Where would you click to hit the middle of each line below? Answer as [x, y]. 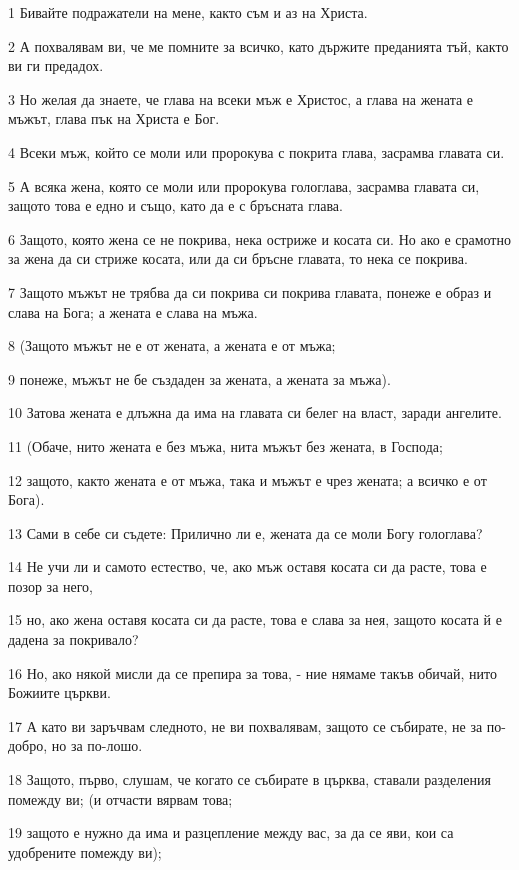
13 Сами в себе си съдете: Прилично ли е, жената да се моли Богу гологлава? [245, 532]
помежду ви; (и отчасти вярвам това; [120, 798]
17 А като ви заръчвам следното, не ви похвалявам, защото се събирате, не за [245, 725]
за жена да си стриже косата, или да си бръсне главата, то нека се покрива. [238, 258]
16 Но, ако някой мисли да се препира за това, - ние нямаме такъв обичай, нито [253, 672]
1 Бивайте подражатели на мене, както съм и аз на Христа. [188, 12]
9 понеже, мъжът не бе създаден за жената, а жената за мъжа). [199, 378]
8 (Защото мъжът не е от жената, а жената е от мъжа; [172, 345]
